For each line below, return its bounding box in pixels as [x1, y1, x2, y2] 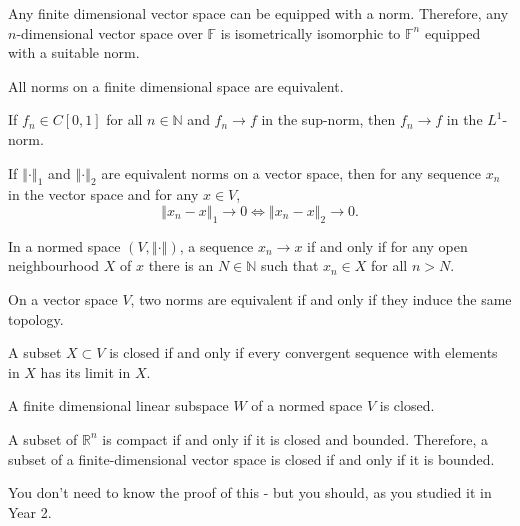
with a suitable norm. [8, 42, 140, 63]
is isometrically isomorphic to [220, 22, 401, 43]
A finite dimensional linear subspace [8, 395, 229, 416]
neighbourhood [8, 255, 100, 276]
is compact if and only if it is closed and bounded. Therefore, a [102, 428, 489, 449]
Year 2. [8, 501, 52, 522]
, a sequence [179, 235, 254, 256]
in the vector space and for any [8, 184, 199, 205]
